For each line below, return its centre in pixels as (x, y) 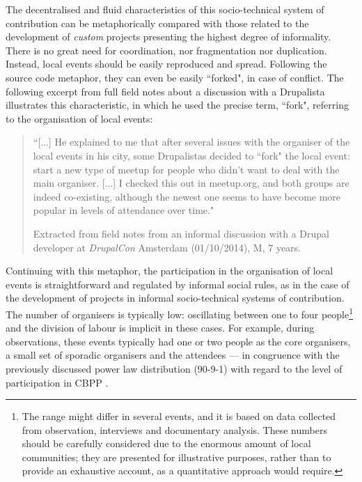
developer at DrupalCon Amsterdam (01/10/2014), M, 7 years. (167, 247)
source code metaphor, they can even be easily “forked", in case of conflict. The (175, 77)
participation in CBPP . (57, 382)
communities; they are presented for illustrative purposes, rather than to (176, 457)
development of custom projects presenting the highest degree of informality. (168, 37)
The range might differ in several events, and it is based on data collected (179, 416)
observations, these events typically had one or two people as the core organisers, (178, 341)
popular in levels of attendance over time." (124, 210)
